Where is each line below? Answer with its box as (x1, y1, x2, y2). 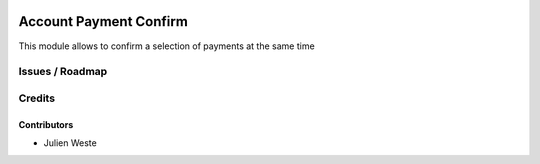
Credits (18, 91, 55, 105)
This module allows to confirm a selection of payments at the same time (18, 40, 315, 52)
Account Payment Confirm (18, 13, 189, 30)
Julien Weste (43, 137, 97, 149)
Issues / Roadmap (18, 65, 108, 79)
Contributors (18, 118, 74, 130)
